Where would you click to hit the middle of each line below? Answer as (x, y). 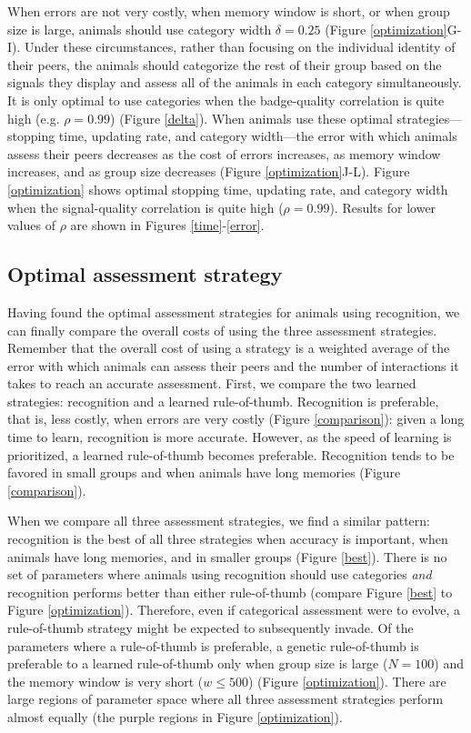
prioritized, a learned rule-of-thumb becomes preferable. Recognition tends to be (231, 454)
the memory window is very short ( (105, 681)
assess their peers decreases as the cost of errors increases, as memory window (224, 153)
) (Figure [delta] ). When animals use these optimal (251, 118)
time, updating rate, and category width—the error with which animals (258, 136)
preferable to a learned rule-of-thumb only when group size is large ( (198, 663)
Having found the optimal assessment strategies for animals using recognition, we (234, 311)
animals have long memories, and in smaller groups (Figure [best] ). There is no (227, 556)
